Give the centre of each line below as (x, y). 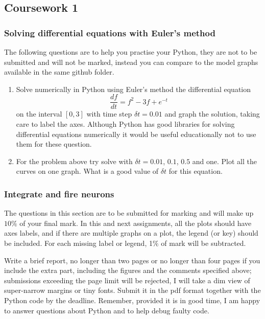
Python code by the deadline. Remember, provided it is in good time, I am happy (132, 300)
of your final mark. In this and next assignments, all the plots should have (136, 223)
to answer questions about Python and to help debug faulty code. (107, 310)
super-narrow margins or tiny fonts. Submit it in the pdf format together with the (132, 290)
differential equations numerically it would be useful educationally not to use (136, 134)
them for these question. (54, 144)
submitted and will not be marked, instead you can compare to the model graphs (131, 62)
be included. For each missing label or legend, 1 (78, 243)
